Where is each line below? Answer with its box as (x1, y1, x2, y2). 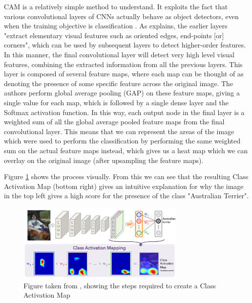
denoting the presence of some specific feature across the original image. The (4, 78, 233, 88)
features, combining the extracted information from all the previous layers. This (4, 59, 243, 69)
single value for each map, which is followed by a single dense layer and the (4, 97, 229, 107)
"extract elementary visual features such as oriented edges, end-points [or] (4, 30, 224, 40)
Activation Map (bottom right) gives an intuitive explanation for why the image (4, 181, 244, 191)
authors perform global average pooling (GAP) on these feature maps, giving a (4, 88, 240, 98)
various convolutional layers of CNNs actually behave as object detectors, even (4, 11, 239, 21)
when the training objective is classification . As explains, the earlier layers (4, 21, 228, 31)
